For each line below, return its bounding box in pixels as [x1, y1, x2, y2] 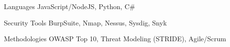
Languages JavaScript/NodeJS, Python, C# [4, 1, 135, 11]
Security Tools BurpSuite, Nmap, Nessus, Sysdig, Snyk [4, 17, 167, 27]
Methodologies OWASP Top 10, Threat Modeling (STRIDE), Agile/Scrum [4, 34, 226, 44]
